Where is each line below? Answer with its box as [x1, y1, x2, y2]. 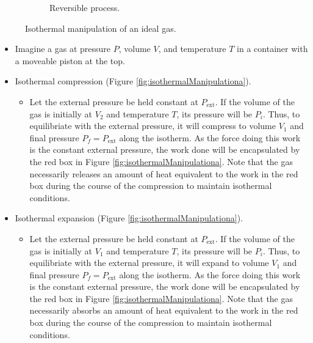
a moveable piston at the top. [15, 54, 125, 67]
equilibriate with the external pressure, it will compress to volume [29, 119, 276, 132]
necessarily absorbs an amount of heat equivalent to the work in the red [29, 304, 298, 317]
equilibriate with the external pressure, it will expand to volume [29, 256, 269, 269]
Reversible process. [49, 1, 120, 13]
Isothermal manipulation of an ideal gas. [25, 21, 176, 34]
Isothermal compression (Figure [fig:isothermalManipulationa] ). [15, 75, 251, 87]
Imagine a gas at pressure [15, 42, 111, 55]
